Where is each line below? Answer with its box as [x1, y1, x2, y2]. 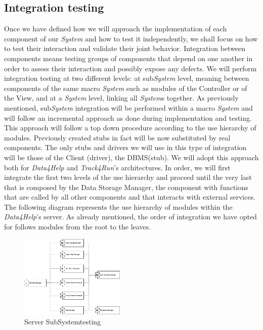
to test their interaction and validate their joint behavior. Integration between [4, 43, 246, 54]
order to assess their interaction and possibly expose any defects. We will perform [4, 63, 257, 73]
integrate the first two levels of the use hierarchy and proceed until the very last [4, 172, 252, 182]
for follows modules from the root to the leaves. [4, 221, 151, 232]
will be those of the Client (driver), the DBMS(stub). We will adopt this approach [4, 152, 259, 162]
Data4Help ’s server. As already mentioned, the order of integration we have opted [4, 211, 257, 222]
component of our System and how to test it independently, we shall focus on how [4, 33, 258, 43]
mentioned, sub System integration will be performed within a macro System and [4, 102, 253, 113]
